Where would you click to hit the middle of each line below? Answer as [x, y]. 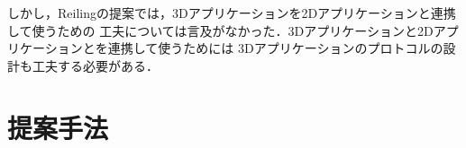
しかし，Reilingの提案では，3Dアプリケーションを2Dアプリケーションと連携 [232, 13]
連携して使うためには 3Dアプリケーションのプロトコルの [275, 48]
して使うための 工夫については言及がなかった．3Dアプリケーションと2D [220, 30]
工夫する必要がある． [95, 65]
